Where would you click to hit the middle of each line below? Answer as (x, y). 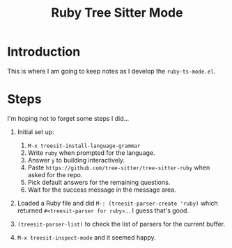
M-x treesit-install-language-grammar (84, 146)
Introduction (44, 52)
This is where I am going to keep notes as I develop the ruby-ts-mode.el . (111, 71)
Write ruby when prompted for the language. (91, 152)
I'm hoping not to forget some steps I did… (68, 118)
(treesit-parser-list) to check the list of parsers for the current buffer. (121, 224)
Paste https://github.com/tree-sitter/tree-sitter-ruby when (119, 167)
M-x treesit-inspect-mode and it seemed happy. (87, 237)
